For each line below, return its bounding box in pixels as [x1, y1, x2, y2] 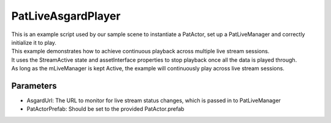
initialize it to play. [11, 39, 56, 46]
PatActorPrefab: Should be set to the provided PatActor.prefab [26, 105, 185, 113]
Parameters [11, 80, 57, 91]
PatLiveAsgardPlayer [11, 9, 121, 23]
